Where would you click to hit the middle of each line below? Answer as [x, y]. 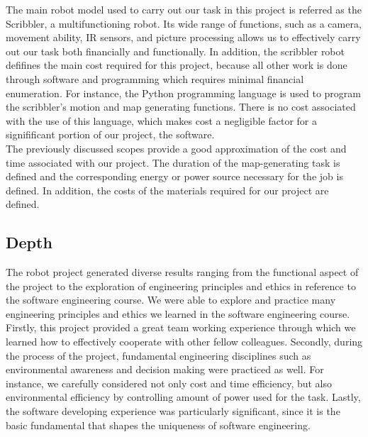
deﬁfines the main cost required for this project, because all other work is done [177, 65]
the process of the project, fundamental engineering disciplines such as [158, 355]
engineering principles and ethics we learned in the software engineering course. [178, 313]
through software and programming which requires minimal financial [155, 78]
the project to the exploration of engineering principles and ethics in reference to [181, 286]
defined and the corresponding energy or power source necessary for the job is [174, 176]
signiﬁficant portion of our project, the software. [110, 134]
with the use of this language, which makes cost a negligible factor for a [162, 120]
